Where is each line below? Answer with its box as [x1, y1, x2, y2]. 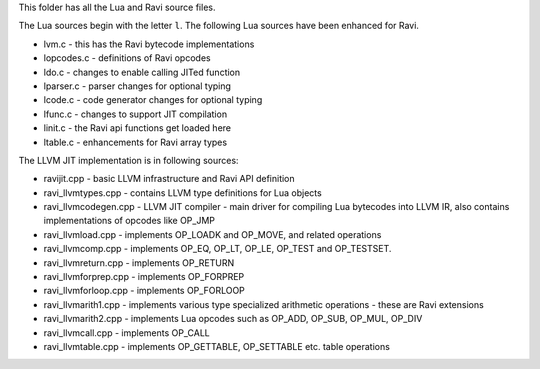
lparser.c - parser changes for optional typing [43, 80, 232, 92]
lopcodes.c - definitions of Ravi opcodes [43, 52, 211, 64]
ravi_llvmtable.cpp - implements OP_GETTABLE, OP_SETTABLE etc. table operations [43, 340, 390, 352]
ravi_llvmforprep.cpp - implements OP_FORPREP [43, 271, 245, 283]
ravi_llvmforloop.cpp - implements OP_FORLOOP [43, 285, 245, 297]
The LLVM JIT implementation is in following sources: [18, 154, 239, 166]
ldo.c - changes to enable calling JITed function [43, 66, 241, 78]
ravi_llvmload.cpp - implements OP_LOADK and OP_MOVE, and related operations [43, 228, 382, 240]
